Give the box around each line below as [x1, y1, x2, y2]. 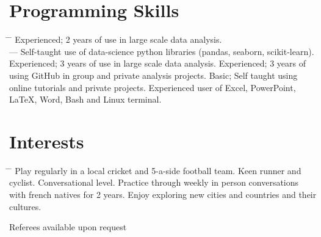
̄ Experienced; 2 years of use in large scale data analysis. [9, 33, 222, 46]
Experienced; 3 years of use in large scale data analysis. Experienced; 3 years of [9, 57, 306, 70]
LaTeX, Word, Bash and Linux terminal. [9, 93, 162, 106]
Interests [9, 128, 84, 153]
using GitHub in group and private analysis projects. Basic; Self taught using [9, 68, 298, 81]
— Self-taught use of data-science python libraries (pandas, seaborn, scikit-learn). [9, 45, 314, 57]
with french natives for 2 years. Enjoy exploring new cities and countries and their [9, 188, 317, 200]
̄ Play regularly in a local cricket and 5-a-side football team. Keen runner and [9, 164, 301, 177]
